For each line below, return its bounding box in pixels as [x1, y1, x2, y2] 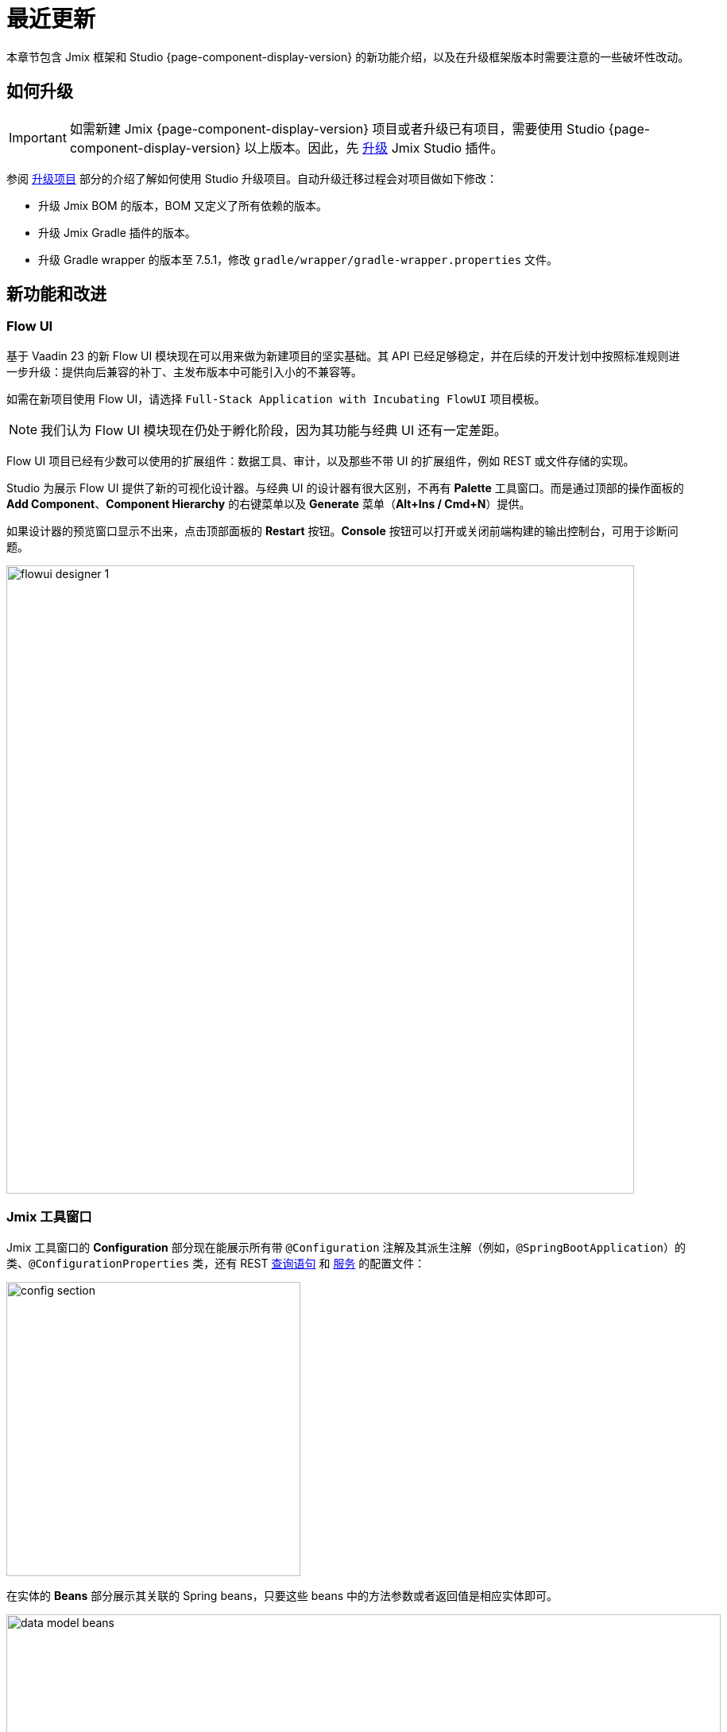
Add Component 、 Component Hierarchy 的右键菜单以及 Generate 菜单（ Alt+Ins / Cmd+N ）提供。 [6, 496, 531, 511]
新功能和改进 [6, 284, 106, 305]
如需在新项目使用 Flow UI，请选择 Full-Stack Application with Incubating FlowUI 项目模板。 [6, 391, 546, 406]
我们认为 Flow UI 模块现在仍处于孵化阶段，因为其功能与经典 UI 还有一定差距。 [41, 421, 507, 438]
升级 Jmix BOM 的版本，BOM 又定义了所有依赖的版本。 [38, 198, 328, 212]
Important [9, 129, 67, 146]
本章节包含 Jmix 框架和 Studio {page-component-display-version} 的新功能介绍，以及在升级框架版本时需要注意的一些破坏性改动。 [6, 49, 690, 64]
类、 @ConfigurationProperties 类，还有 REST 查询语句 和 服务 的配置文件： [6, 1256, 426, 1270]
